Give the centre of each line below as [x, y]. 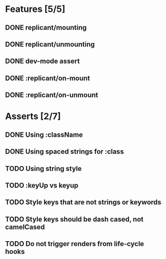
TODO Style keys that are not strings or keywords [83, 202]
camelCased [25, 227]
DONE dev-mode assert [42, 61]
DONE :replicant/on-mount [48, 78]
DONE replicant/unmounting [50, 44]
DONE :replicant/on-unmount [52, 95]
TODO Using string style [43, 168]
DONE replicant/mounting [46, 28]
